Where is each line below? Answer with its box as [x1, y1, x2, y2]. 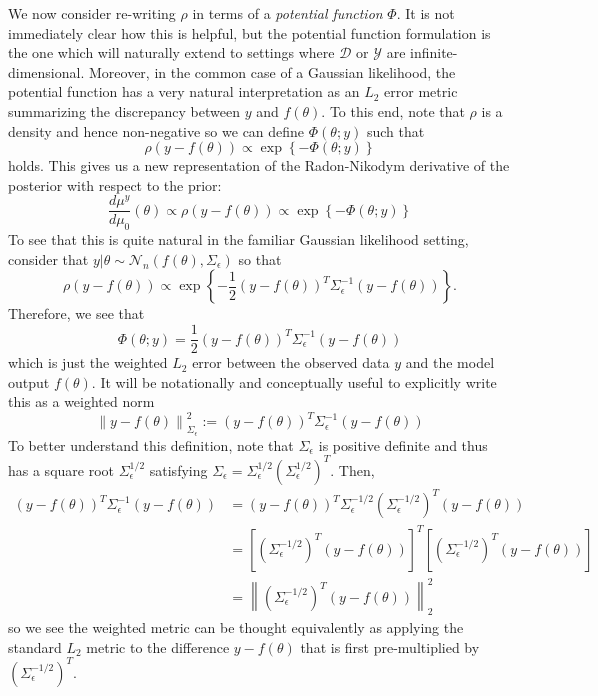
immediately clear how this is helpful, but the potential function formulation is [8, 22, 491, 43]
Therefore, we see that [8, 303, 145, 324]
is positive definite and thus [318, 434, 488, 455]
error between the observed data [192, 352, 390, 373]
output [8, 371, 50, 392]
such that [366, 120, 425, 141]
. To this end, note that [321, 100, 465, 121]
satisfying [149, 459, 208, 480]
